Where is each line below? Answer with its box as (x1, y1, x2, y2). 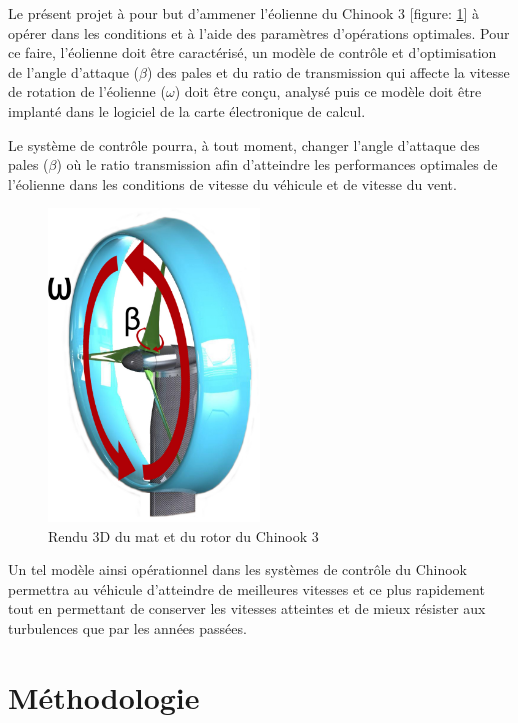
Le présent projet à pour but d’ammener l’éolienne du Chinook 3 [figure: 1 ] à (8, 3, 480, 23)
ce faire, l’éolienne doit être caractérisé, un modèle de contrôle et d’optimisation (8, 42, 497, 63)
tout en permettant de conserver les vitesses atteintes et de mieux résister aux (8, 598, 486, 619)
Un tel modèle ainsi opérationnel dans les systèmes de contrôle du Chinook (8, 559, 468, 580)
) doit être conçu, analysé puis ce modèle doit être (174, 81, 482, 102)
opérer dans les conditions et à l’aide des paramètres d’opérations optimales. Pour (8, 22, 510, 43)
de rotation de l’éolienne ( (8, 81, 166, 102)
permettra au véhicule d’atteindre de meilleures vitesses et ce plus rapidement (8, 578, 485, 599)
